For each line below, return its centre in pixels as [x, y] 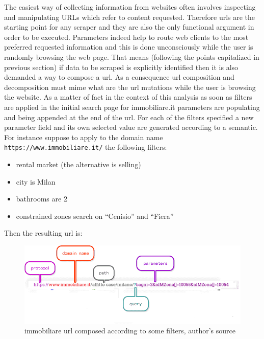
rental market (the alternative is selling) [78, 164]
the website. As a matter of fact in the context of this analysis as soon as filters [128, 97]
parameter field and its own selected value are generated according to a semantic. [131, 127]
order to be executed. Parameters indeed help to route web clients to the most [126, 37]
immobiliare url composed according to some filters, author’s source [130, 331]
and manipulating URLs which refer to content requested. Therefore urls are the [130, 17]
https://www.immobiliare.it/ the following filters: [86, 147]
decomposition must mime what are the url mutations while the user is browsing [130, 87]
